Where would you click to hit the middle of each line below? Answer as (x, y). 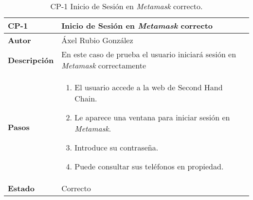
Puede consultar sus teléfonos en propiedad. (149, 166)
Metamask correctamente (104, 65)
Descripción (31, 60)
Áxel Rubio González (97, 40)
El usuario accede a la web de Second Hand (149, 87)
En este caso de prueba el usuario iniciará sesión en (149, 54)
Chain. (86, 98)
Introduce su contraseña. (117, 147)
